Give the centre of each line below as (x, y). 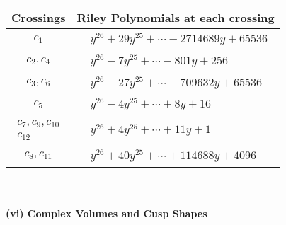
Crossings (39, 17)
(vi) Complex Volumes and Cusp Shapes (107, 213)
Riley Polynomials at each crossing (176, 17)
